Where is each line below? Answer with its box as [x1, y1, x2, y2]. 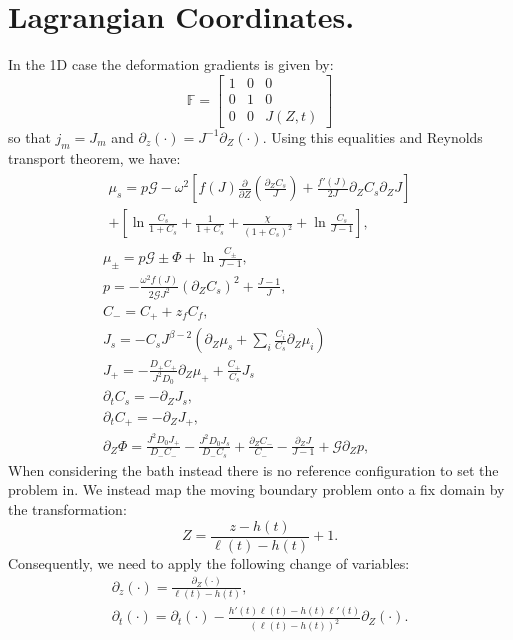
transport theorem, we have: [8, 147, 181, 168]
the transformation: [8, 498, 127, 519]
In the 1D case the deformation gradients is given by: [8, 54, 334, 75]
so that [8, 126, 51, 147]
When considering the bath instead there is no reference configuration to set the [8, 459, 499, 480]
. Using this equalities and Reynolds [262, 126, 483, 147]
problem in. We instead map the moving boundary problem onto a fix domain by [8, 479, 505, 500]
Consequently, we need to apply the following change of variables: [8, 552, 410, 573]
